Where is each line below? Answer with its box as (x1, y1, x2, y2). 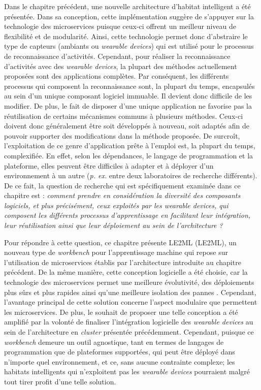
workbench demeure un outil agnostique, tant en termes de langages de (4, 336, 224, 347)
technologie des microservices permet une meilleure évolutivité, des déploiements (4, 277, 254, 287)
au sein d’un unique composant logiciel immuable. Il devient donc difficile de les (4, 90, 252, 101)
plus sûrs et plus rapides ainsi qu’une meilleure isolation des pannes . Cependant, (4, 286, 256, 297)
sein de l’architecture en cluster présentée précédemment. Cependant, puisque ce (4, 327, 254, 337)
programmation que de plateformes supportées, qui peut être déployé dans (4, 346, 235, 357)
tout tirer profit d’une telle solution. (4, 376, 116, 386)
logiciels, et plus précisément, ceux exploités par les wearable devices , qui (4, 200, 229, 210)
